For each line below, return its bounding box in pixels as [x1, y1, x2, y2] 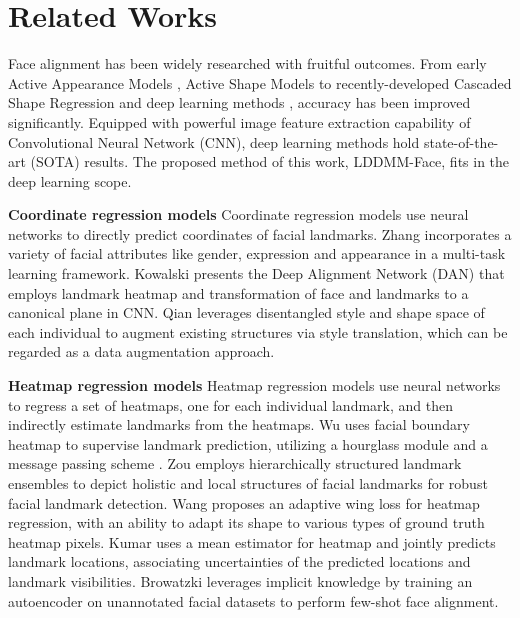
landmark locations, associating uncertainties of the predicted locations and [8, 551, 471, 572]
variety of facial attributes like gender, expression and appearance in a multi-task [8, 243, 506, 264]
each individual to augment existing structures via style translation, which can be [8, 321, 508, 342]
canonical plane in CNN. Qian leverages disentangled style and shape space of [8, 302, 485, 323]
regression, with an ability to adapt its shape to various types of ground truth [8, 512, 485, 533]
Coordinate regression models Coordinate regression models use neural [8, 204, 469, 225]
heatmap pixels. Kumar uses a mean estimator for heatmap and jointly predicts [8, 531, 496, 552]
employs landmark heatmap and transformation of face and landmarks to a [8, 282, 469, 303]
